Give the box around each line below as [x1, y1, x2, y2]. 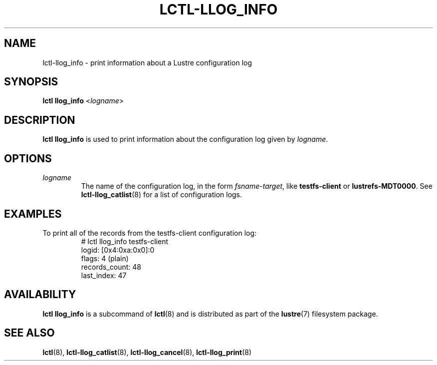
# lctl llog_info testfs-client [81, 237, 169, 246]
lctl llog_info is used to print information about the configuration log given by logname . [42, 135, 328, 144]
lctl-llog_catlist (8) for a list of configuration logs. [81, 190, 242, 199]
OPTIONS [4, 152, 52, 165]
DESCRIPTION [4, 113, 75, 126]
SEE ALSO [4, 327, 55, 340]
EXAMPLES [4, 207, 62, 220]
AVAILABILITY [4, 288, 76, 301]
